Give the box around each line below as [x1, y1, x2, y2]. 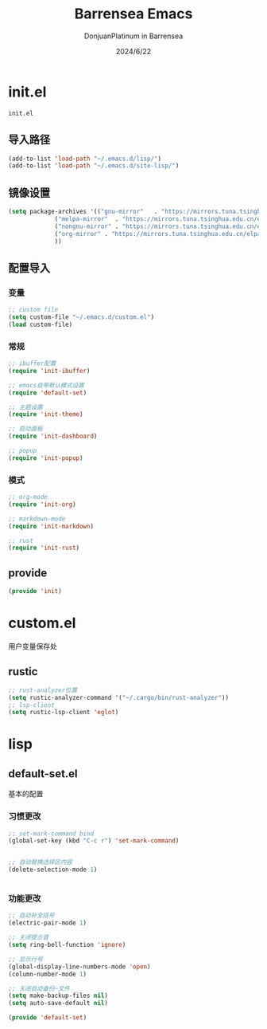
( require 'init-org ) [8, 500, 77, 509]
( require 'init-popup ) [8, 454, 83, 462]
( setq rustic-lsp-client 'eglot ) [8, 709, 119, 717]
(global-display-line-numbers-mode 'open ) [8, 962, 151, 971]
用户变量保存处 [8, 641, 57, 650]
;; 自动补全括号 [8, 912, 55, 920]
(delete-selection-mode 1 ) [8, 866, 98, 874]
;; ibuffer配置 [8, 359, 56, 367]
